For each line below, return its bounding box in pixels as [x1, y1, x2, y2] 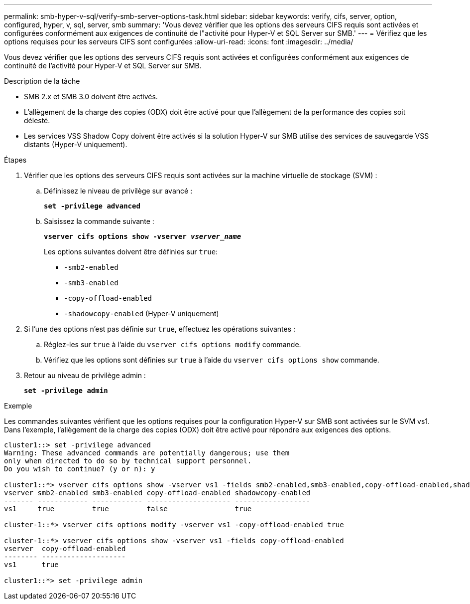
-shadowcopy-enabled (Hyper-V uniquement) [64, 309, 219, 318]
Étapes [4, 156, 27, 164]
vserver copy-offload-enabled [4, 545, 126, 553]
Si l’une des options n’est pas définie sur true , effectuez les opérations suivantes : [24, 325, 296, 333]
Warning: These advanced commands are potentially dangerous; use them [4, 449, 290, 457]
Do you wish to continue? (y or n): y [4, 465, 155, 473]
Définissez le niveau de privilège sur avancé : [44, 187, 193, 195]
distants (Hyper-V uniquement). [24, 140, 127, 149]
